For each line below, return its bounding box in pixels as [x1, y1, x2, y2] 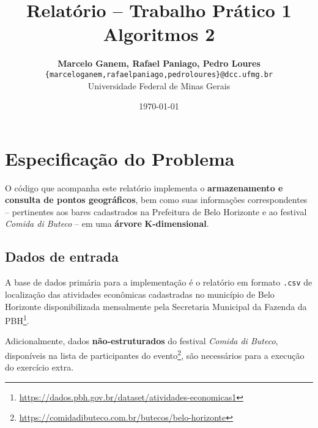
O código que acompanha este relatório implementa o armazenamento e [5, 181, 283, 194]
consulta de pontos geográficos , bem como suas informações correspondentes [5, 193, 308, 206]
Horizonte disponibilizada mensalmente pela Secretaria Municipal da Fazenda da [5, 300, 307, 312]
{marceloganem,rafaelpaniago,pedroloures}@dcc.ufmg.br [45, 70, 273, 79]
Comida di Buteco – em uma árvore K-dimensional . [5, 217, 209, 230]
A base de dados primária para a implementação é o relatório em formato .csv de [5, 276, 312, 289]
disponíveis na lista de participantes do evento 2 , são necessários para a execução [5, 347, 305, 361]
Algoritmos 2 [103, 21, 215, 46]
